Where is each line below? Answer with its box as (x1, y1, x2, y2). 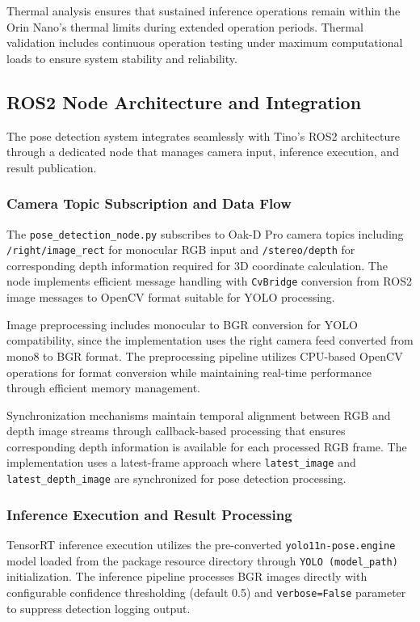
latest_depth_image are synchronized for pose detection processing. (6, 470, 346, 487)
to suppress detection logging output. (6, 599, 191, 616)
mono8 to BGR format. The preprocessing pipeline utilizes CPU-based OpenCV (6, 347, 403, 364)
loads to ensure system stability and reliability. (6, 49, 237, 66)
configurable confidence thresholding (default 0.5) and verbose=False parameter (6, 583, 406, 600)
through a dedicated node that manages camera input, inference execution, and (6, 143, 399, 160)
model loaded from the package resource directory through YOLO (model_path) (6, 552, 398, 569)
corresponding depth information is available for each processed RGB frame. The (6, 438, 407, 455)
